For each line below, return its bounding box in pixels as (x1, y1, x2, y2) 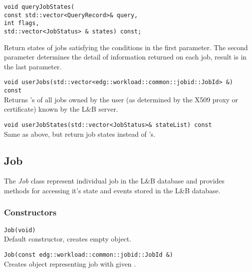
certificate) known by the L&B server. (4, 104, 118, 114)
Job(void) (4, 226, 36, 234)
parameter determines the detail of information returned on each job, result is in (4, 52, 247, 62)
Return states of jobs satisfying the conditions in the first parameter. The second (4, 42, 248, 52)
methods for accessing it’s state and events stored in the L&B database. (4, 185, 220, 195)
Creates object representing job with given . (4, 258, 136, 269)
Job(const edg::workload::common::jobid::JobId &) (4, 251, 173, 259)
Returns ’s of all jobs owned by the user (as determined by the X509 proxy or (4, 94, 238, 104)
